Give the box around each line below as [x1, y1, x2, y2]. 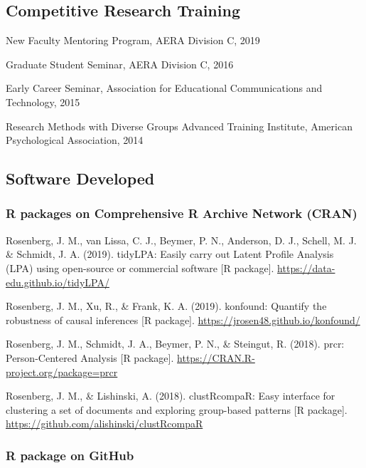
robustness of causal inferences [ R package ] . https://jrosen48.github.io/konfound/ [6, 312, 360, 327]
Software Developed [6, 167, 155, 189]
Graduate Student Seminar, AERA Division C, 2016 [6, 56, 234, 71]
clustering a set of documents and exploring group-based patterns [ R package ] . [6, 402, 348, 417]
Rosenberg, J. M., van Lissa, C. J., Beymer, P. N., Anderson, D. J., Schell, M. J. [6, 232, 357, 247]
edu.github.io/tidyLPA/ [6, 274, 109, 289]
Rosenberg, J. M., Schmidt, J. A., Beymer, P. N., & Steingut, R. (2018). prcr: [6, 336, 345, 351]
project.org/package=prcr [6, 364, 118, 379]
